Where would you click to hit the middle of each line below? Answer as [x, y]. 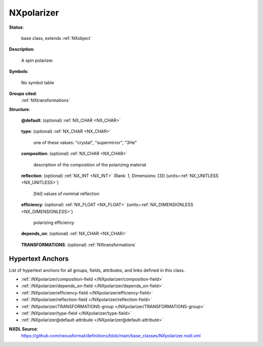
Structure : [19, 109]
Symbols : [19, 72]
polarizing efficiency [54, 222]
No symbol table [38, 82]
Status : [17, 27]
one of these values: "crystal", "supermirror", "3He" [85, 142]
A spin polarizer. [38, 60]
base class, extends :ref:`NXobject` [56, 38]
